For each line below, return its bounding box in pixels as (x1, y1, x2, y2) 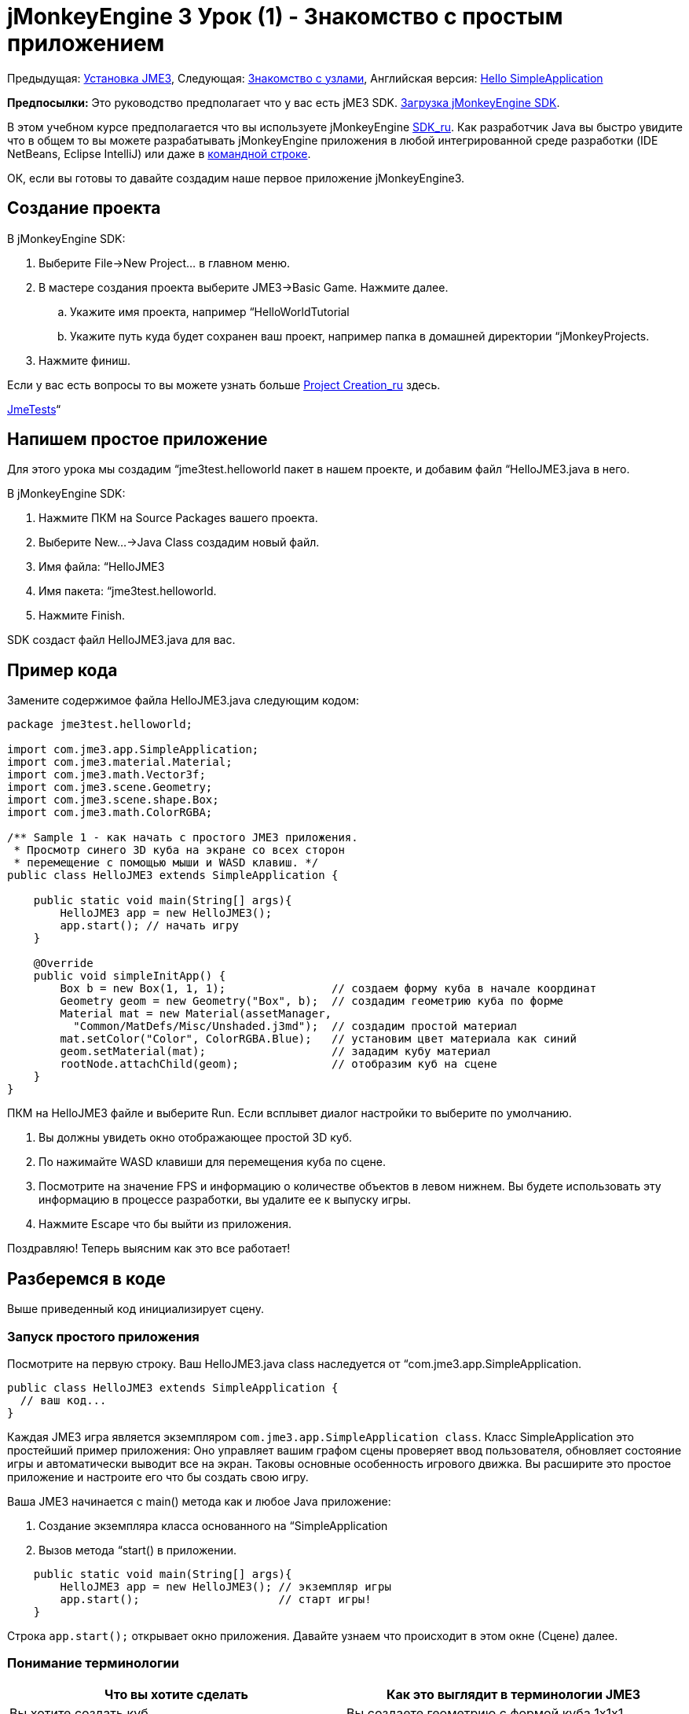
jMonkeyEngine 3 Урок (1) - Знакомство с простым (7, 3, 563, 30)
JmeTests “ (7, 402, 61, 416)
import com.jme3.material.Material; (7, 756, 233, 769)
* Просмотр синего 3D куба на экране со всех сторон (13, 844, 345, 857)
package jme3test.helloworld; (7, 718, 193, 731)
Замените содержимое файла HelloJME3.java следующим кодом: (7, 693, 360, 708)
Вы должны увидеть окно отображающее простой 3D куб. (38, 1131, 353, 1145)
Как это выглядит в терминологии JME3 (386, 1686, 641, 1702)
